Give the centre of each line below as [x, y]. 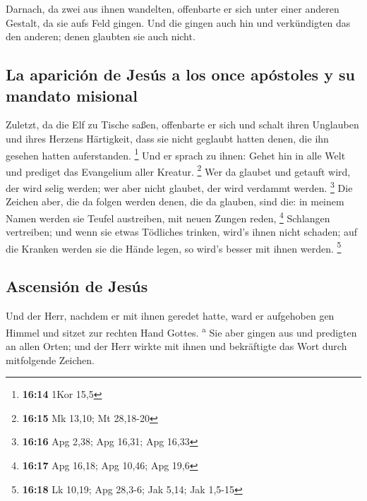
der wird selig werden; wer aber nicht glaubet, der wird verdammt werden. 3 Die [179, 187]
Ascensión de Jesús [77, 286]
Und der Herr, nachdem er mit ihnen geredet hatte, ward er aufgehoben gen [170, 316]
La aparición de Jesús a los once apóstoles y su [180, 74]
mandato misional [72, 95]
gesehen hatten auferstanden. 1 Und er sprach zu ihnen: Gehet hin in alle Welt [176, 154]
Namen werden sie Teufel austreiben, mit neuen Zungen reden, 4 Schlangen [168, 217]
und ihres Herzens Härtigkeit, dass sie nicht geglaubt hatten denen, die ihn [167, 138]
